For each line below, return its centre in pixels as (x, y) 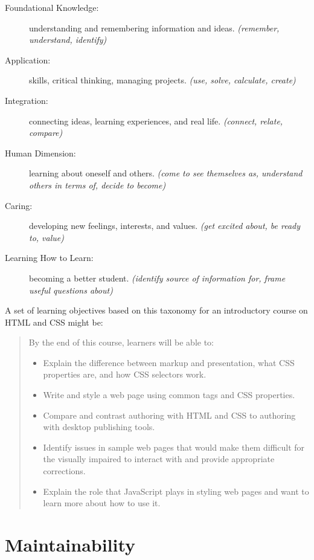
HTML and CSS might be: (54, 322)
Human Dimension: (40, 153)
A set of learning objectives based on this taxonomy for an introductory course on (156, 310)
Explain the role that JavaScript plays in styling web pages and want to (176, 491)
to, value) (46, 237)
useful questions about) (71, 290)
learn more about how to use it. (102, 503)
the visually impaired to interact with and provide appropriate (159, 459)
